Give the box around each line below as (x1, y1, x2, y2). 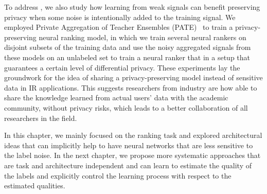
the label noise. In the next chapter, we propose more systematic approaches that (4, 150, 261, 161)
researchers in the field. (4, 112, 77, 123)
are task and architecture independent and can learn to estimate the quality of (4, 160, 252, 170)
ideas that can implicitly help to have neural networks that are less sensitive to (4, 139, 253, 150)
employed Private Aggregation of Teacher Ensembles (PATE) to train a (4, 22, 233, 32)
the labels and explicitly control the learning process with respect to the (4, 170, 232, 181)
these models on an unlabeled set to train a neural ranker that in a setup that (4, 51, 251, 62)
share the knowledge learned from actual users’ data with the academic (4, 92, 228, 103)
